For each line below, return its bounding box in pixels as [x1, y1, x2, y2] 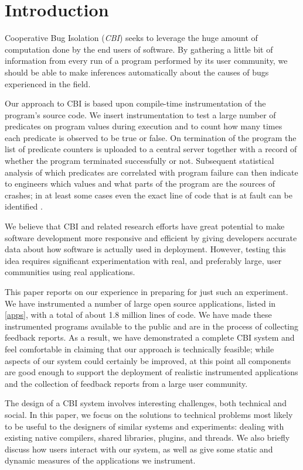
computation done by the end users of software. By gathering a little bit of [5, 43, 273, 55]
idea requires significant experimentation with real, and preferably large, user [5, 254, 282, 266]
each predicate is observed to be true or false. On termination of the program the [5, 131, 297, 143]
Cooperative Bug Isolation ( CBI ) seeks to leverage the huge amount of [5, 32, 258, 44]
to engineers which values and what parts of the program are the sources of [5, 177, 275, 190]
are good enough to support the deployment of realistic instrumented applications [5, 366, 298, 378]
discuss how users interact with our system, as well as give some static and [5, 442, 273, 455]
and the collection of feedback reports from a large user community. [5, 377, 248, 389]
